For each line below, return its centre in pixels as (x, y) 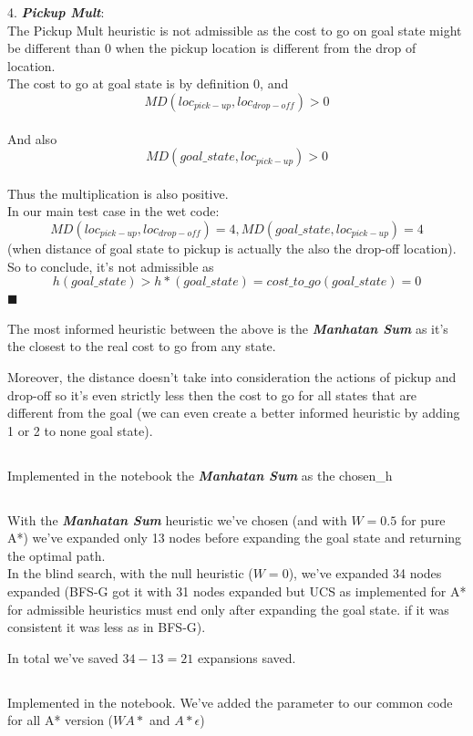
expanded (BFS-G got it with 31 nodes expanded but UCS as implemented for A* (237, 591)
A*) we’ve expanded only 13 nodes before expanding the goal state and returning (235, 538)
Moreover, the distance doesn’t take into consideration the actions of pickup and (232, 376)
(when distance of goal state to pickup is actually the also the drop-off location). (232, 248)
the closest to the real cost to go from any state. (142, 346)
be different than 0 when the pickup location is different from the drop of (212, 48)
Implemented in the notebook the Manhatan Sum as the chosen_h (200, 475)
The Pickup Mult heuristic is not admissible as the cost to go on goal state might (235, 30)
